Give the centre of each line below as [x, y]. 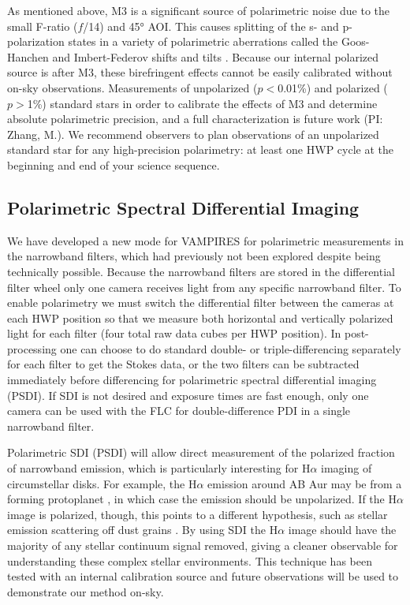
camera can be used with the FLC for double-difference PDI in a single [179, 411]
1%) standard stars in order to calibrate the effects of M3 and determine [202, 103]
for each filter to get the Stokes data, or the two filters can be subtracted [183, 364]
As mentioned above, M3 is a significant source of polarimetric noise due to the [199, 10]
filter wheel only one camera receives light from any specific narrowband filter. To [204, 287]
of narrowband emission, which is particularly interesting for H [159, 468]
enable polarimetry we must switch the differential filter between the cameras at [201, 302]
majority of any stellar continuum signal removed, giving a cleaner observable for [203, 545]
